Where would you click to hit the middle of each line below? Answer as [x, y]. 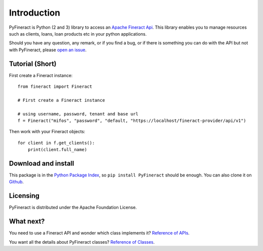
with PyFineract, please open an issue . [48, 50]
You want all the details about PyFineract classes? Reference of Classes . [82, 242]
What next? [27, 222]
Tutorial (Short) [33, 64]
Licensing [24, 196]
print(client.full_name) [57, 150]
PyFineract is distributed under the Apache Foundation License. [73, 208]
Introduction [35, 13]
